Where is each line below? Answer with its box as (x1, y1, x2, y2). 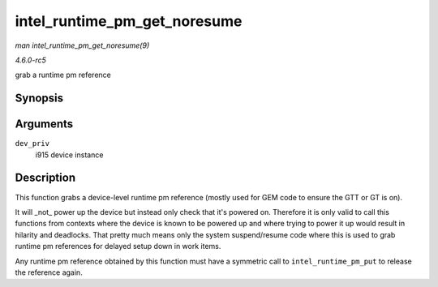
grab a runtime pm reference (15, 70, 111, 80)
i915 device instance (35, 150, 104, 160)
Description (15, 171, 76, 185)
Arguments (15, 118, 74, 131)
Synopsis (15, 92, 64, 105)
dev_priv (15, 139, 50, 148)
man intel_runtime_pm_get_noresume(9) (15, 41, 150, 50)
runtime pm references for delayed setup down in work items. (15, 242, 221, 251)
